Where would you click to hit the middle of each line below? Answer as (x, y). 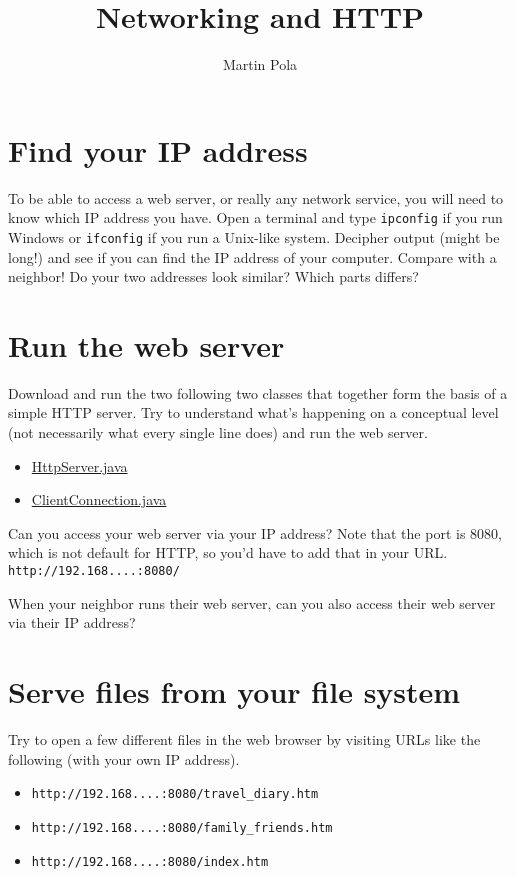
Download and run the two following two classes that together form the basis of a (258, 392)
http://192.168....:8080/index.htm (150, 861)
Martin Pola (260, 64)
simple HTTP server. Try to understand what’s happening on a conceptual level (253, 412)
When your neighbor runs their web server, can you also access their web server (252, 602)
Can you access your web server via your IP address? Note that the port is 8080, (255, 532)
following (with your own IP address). (124, 758)
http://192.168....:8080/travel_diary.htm (175, 794)
